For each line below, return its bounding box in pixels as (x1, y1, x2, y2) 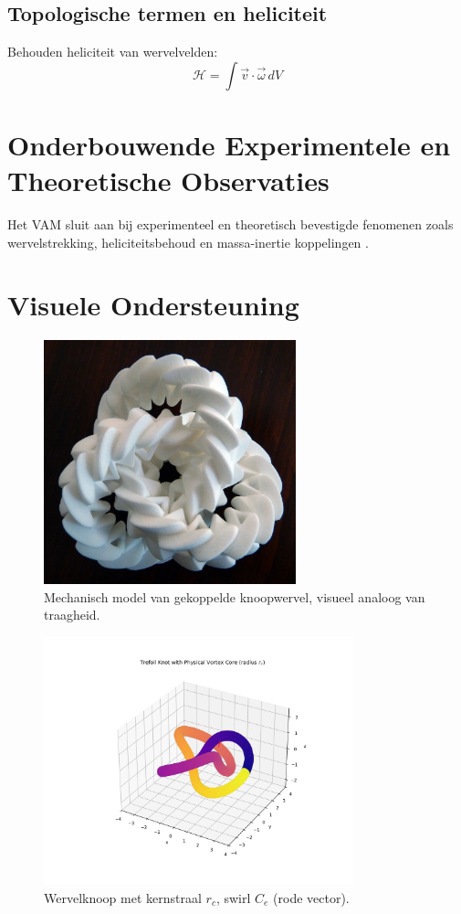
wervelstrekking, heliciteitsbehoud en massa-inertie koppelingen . (7, 232, 369, 251)
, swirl (215, 887, 251, 907)
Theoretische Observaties (7, 162, 330, 199)
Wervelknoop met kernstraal (44, 887, 202, 907)
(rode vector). (273, 887, 350, 907)
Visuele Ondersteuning (7, 286, 299, 324)
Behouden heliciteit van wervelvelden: (7, 42, 218, 61)
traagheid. (44, 605, 100, 624)
